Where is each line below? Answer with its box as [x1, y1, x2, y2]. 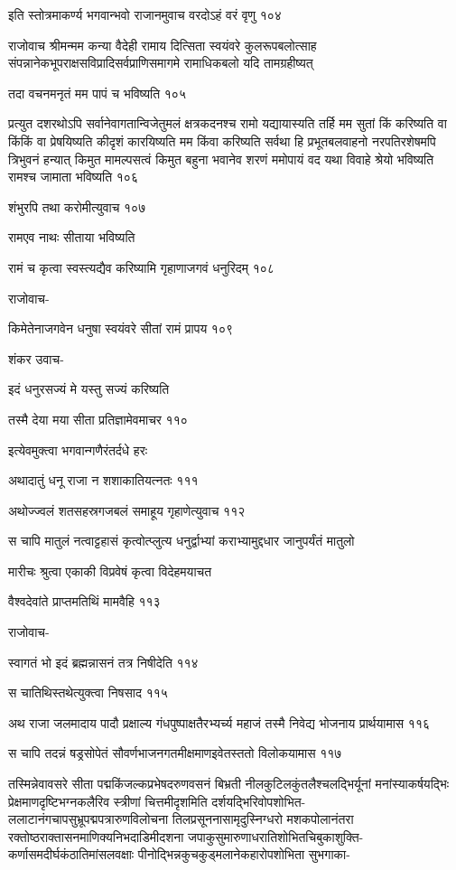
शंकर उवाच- [8, 349, 64, 368]
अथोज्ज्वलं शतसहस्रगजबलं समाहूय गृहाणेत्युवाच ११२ [8, 500, 246, 519]
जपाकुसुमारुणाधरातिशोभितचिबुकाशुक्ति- [188, 827, 364, 846]
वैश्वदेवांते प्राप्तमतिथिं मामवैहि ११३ [8, 592, 161, 611]
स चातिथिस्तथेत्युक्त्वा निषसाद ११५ [8, 683, 168, 702]
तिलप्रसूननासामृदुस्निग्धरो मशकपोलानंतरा [172, 809, 354, 828]
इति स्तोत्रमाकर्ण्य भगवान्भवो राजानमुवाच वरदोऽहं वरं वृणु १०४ [8, 5, 282, 23]
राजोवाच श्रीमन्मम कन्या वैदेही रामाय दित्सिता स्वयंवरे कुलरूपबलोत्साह [8, 35, 317, 54]
